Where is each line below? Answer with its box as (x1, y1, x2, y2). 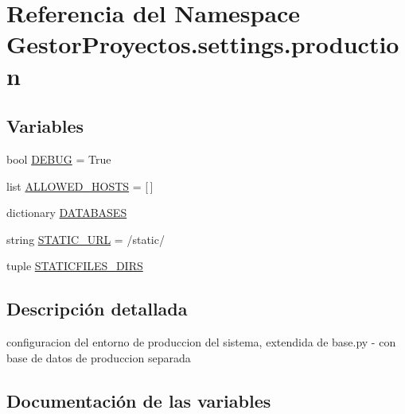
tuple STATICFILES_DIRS (6, 257, 143, 274)
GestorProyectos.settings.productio (6, 28, 399, 60)
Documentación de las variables (6, 388, 271, 412)
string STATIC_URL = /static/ (6, 230, 165, 247)
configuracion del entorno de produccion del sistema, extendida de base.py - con (6, 334, 396, 350)
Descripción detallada (6, 296, 188, 321)
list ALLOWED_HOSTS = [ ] (6, 177, 154, 194)
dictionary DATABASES (6, 204, 127, 221)
